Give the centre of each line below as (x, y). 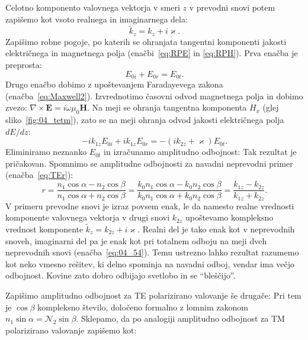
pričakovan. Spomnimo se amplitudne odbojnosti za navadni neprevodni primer (149, 163)
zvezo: (16, 107)
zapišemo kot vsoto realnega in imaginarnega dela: (97, 19)
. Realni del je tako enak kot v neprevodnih (216, 229)
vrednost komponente (44, 229)
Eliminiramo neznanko (46, 152)
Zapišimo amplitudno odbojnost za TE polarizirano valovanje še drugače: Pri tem (153, 295)
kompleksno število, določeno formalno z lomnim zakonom (143, 307)
